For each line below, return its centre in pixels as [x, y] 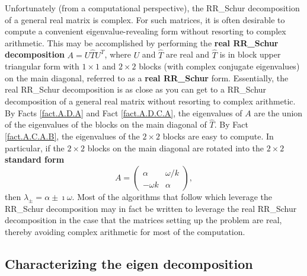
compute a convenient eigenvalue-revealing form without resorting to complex [145, 31]
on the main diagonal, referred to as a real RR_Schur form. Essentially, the [147, 77]
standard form [35, 159]
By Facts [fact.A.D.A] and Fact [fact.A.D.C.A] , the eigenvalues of [124, 112]
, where [118, 54]
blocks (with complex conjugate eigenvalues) [219, 66]
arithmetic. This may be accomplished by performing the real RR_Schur [142, 42]
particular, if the [35, 147]
